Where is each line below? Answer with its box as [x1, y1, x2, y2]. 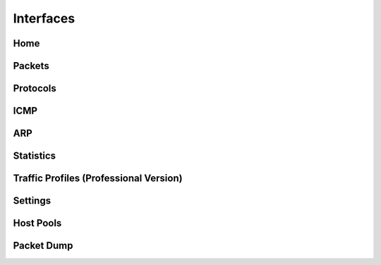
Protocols [13, 82, 56, 94]
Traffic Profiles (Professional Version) [13, 173, 183, 185]
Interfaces [13, 11, 75, 26]
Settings [13, 195, 52, 207]
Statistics [13, 150, 56, 162]
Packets [13, 60, 49, 72]
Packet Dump [13, 240, 73, 252]
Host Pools [13, 217, 62, 229]
